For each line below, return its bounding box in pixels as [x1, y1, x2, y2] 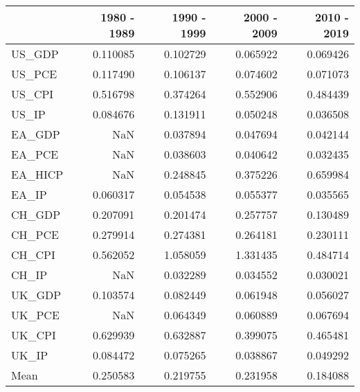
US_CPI [11, 86, 54, 102]
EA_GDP [11, 126, 60, 142]
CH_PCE [11, 226, 59, 242]
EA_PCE [11, 146, 59, 162]
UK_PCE [11, 307, 60, 323]
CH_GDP [11, 206, 61, 222]
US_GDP [11, 46, 59, 62]
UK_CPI [11, 327, 56, 343]
